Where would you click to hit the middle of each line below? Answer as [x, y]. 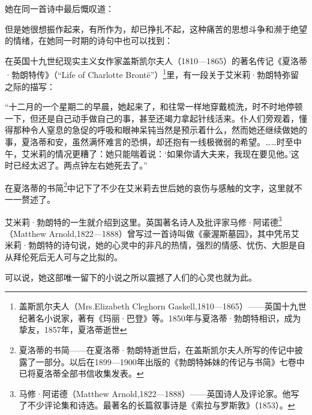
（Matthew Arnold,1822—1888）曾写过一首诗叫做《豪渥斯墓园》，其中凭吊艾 [152, 233]
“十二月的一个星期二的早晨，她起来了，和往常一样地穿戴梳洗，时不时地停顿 [154, 106]
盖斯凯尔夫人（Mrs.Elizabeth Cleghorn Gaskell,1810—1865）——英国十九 [158, 306]
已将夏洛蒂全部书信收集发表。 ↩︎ [81, 373]
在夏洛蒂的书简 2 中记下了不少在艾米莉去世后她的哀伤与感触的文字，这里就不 [154, 187]
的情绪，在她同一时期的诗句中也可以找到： [89, 40]
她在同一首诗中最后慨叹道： [59, 8]
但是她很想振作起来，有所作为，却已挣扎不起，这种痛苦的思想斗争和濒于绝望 [156, 28]
